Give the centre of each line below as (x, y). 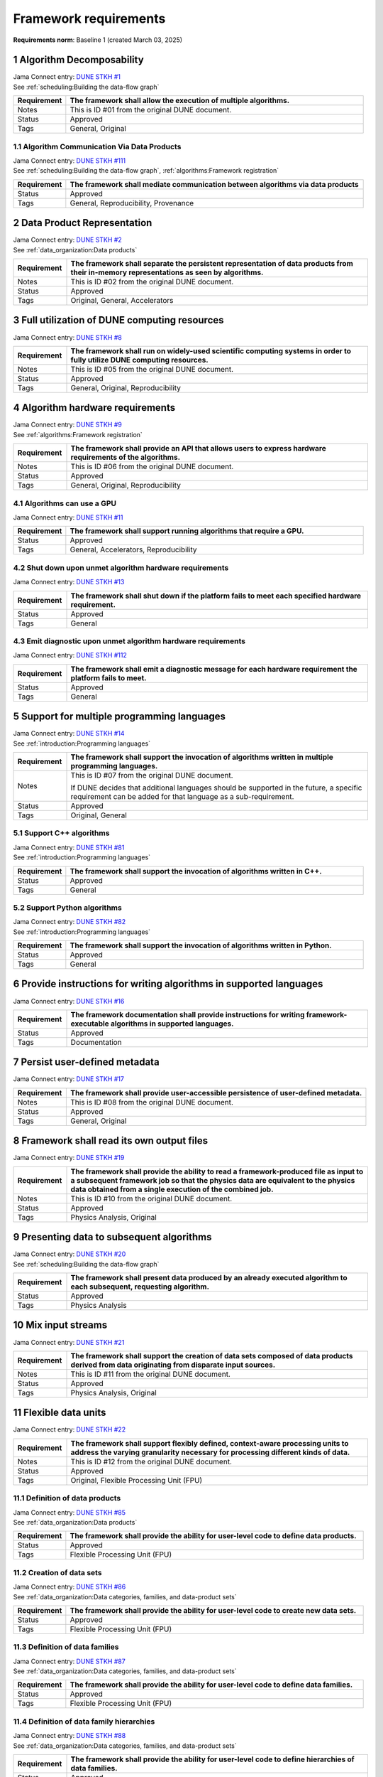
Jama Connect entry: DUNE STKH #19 (69, 1158)
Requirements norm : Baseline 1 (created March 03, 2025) (98, 40)
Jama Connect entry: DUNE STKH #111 (70, 161)
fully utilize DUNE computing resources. (139, 360)
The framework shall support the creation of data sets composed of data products (212, 1355)
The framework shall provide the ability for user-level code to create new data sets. (213, 1610)
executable (90, 1024)
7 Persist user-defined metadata (86, 1062)
